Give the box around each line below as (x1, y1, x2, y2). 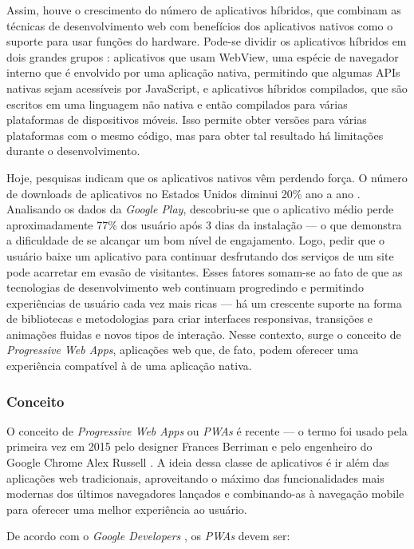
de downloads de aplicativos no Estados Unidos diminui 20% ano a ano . (6, 185, 361, 201)
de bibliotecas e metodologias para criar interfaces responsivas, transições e (6, 310, 373, 327)
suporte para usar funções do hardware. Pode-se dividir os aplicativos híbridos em (6, 33, 407, 50)
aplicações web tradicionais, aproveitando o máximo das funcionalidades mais (6, 469, 384, 486)
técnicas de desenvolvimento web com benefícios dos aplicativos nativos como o (6, 17, 393, 34)
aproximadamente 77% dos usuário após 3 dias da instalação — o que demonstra (6, 216, 402, 233)
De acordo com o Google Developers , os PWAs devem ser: (6, 527, 290, 544)
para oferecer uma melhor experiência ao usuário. (6, 500, 247, 517)
